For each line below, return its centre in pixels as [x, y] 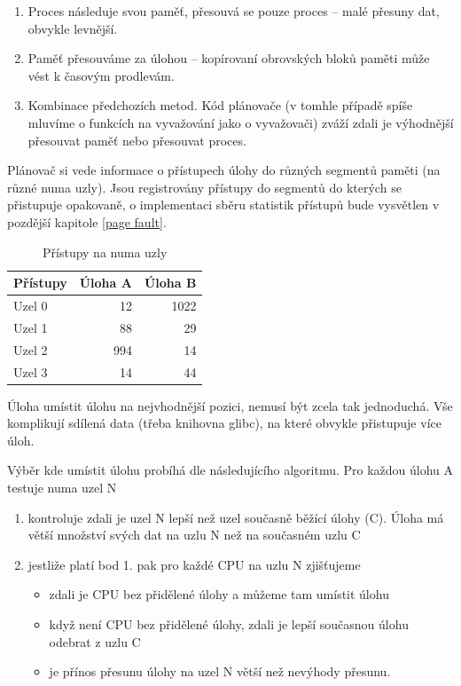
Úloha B [170, 283]
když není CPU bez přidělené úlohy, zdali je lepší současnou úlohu [229, 623]
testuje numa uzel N [62, 487]
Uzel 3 [31, 371]
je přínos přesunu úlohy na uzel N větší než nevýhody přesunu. [220, 671]
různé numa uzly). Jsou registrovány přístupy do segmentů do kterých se [204, 187]
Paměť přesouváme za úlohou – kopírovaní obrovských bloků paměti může [229, 58]
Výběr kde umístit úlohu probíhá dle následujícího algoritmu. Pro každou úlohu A [230, 470]
